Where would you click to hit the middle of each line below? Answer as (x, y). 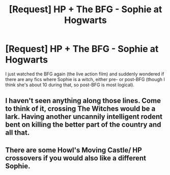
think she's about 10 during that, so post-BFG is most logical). (70, 85)
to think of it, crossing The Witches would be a (80, 109)
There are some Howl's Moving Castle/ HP (74, 150)
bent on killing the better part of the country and (83, 125)
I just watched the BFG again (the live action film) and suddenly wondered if (85, 74)
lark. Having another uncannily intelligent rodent (84, 117)
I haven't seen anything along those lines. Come (83, 101)
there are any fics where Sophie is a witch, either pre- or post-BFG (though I (85, 79)
